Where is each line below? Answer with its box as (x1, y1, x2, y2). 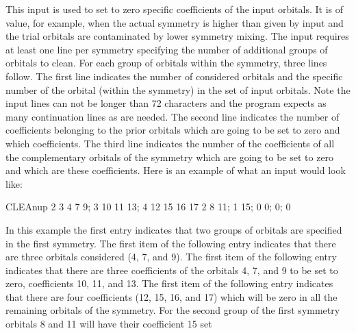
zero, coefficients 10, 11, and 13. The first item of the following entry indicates (5, 276, 333, 291)
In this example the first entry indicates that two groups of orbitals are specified (5, 222, 342, 236)
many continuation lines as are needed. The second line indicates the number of (5, 109, 340, 123)
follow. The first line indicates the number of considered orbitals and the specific (5, 69, 343, 83)
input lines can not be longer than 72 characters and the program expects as (5, 96, 327, 110)
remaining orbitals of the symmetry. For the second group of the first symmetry (5, 303, 340, 317)
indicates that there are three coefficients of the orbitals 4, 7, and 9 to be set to (5, 262, 338, 277)
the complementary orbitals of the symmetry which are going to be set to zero (5, 149, 334, 164)
